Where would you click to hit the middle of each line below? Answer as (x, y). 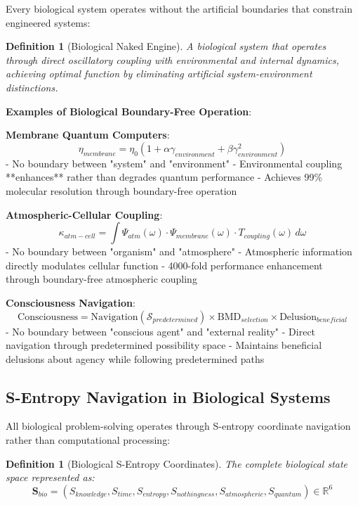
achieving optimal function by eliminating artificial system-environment (159, 73)
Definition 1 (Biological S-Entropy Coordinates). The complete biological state (177, 463)
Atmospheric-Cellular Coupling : (84, 214)
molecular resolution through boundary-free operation (121, 190)
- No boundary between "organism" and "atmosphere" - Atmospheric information (179, 251)
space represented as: (50, 477)
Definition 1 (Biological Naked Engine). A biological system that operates (166, 46)
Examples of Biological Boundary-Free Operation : (129, 111)
